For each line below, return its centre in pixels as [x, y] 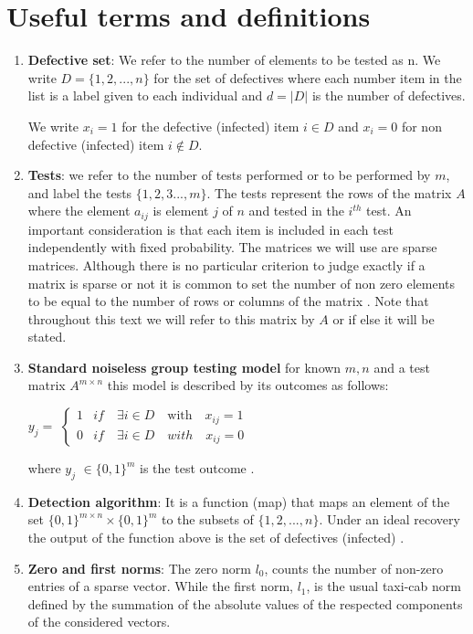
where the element [79, 211]
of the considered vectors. [99, 622]
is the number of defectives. [389, 95]
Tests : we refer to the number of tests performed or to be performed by [229, 175]
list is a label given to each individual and [145, 95]
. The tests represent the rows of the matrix [329, 192]
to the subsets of [207, 519]
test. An [389, 211]
